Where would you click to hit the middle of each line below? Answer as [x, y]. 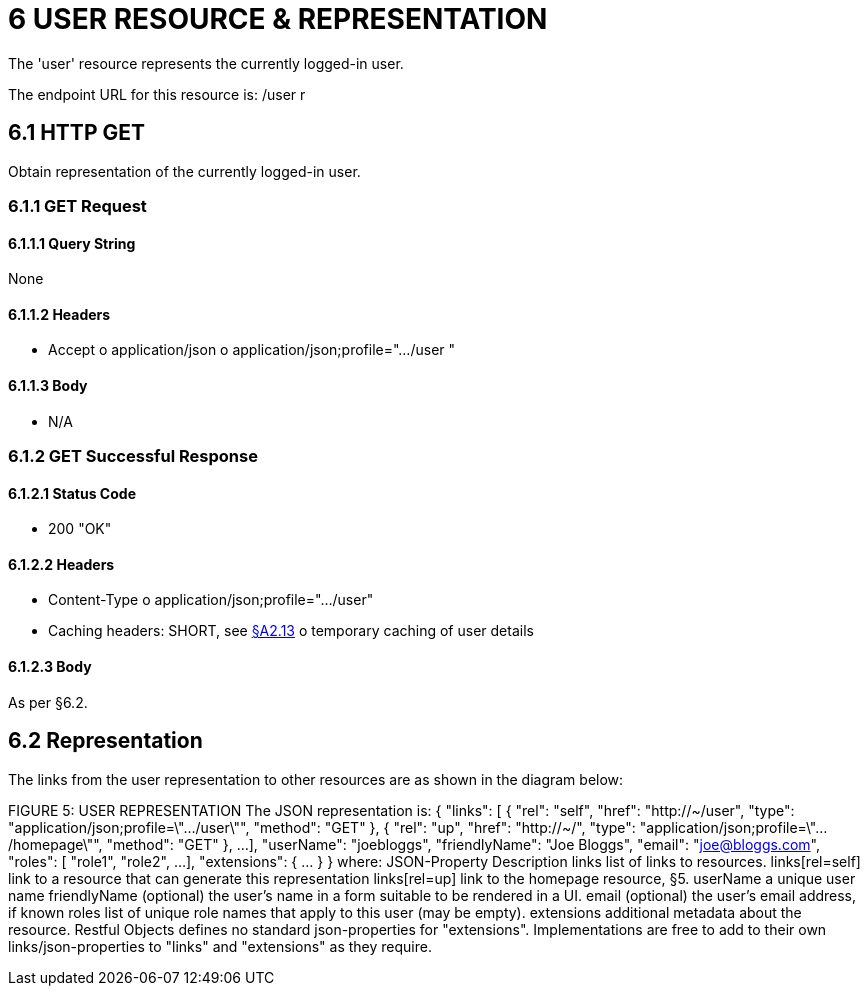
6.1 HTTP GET [76, 133]
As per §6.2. [48, 702]
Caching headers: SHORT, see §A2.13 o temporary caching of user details [291, 631]
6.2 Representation [105, 741]
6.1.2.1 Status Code [72, 493]
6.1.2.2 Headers [61, 564]
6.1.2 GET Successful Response [133, 456]
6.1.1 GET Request [77, 205]
